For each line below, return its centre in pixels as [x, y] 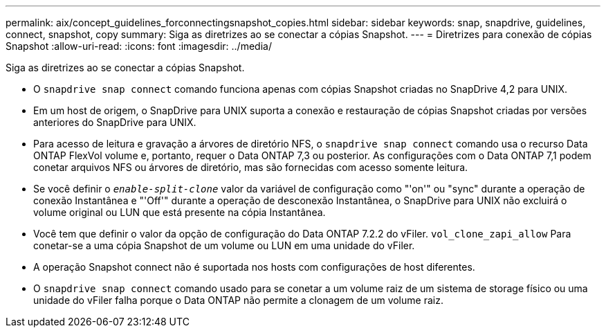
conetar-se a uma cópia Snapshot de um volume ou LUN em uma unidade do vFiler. [224, 245]
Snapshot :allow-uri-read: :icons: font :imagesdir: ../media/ [139, 46]
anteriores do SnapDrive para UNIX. [115, 122]
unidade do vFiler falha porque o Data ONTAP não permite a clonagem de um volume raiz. [238, 300]
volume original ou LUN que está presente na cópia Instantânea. [180, 212]
